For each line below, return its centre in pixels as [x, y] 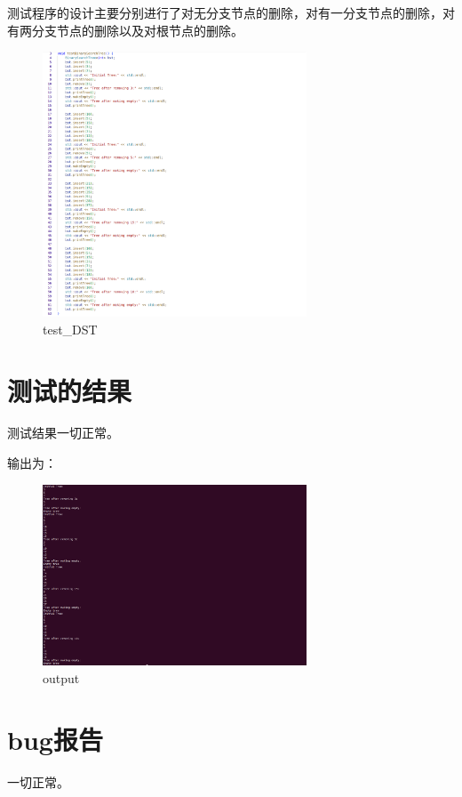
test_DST [70, 329]
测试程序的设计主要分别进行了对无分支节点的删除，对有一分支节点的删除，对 [231, 12]
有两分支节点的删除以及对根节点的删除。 [125, 30]
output [61, 677]
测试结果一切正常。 [63, 433]
